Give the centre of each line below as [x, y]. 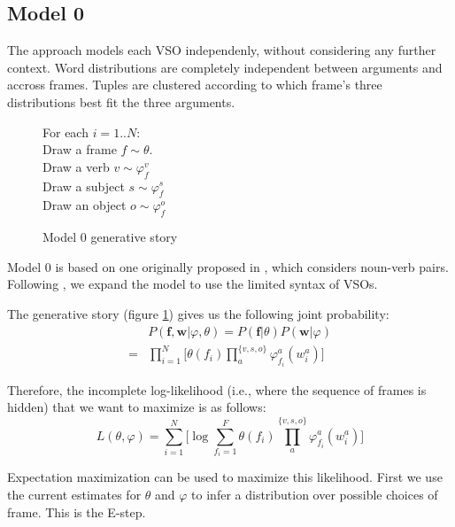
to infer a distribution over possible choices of [315, 495]
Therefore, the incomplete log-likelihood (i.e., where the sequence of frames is [217, 389]
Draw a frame [80, 149]
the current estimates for [74, 495]
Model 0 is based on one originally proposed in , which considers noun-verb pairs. [228, 266]
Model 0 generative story [110, 237]
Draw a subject [84, 186]
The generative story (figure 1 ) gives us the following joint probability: [198, 313]
